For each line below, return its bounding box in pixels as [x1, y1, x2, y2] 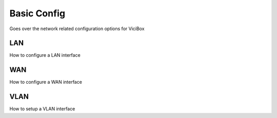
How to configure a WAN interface [9, 79, 82, 85]
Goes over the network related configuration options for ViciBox [9, 26, 145, 32]
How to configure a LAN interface [9, 52, 81, 58]
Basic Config [9, 8, 66, 19]
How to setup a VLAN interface [9, 106, 75, 112]
